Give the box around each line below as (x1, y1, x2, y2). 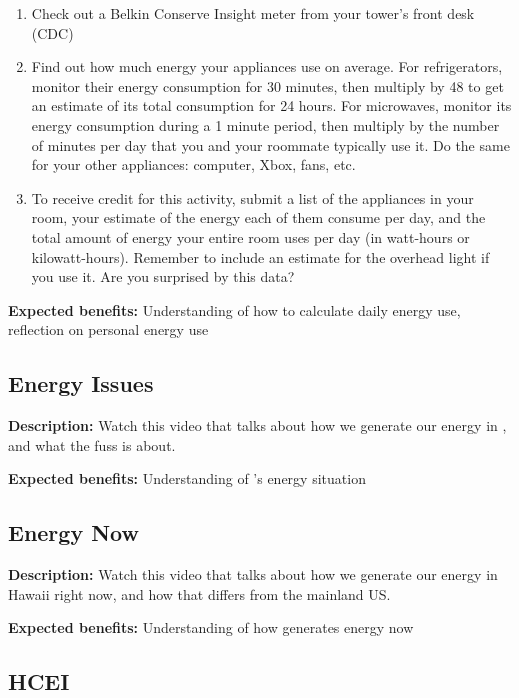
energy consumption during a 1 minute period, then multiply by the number (31, 114, 500, 135)
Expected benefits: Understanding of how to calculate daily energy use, (8, 299, 461, 320)
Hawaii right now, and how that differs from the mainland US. (8, 583, 391, 604)
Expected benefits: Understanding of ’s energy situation (8, 468, 366, 489)
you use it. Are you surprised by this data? (31, 266, 295, 287)
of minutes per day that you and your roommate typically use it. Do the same (31, 134, 510, 155)
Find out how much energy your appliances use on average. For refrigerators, (31, 56, 503, 77)
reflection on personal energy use (8, 319, 209, 340)
